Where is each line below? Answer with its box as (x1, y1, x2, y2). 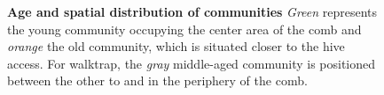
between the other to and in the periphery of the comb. (7, 71, 308, 90)
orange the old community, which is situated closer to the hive (7, 37, 345, 55)
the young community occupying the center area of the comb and (7, 19, 362, 38)
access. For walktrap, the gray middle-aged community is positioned (7, 54, 376, 72)
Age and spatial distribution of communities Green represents (7, 3, 378, 20)
